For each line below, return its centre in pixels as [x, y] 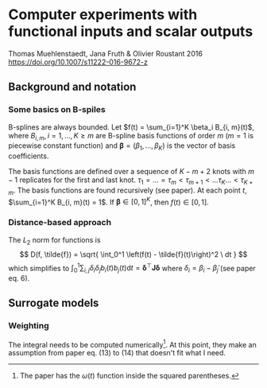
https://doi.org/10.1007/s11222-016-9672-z [78, 62]
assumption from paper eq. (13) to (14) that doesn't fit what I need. [117, 353]
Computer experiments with [103, 15]
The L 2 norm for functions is [54, 241]
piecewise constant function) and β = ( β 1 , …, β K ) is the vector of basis [122, 147]
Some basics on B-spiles [57, 110]
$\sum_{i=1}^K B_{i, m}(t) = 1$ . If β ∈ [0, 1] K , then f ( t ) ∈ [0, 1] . [108, 201]
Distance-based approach [60, 223]
